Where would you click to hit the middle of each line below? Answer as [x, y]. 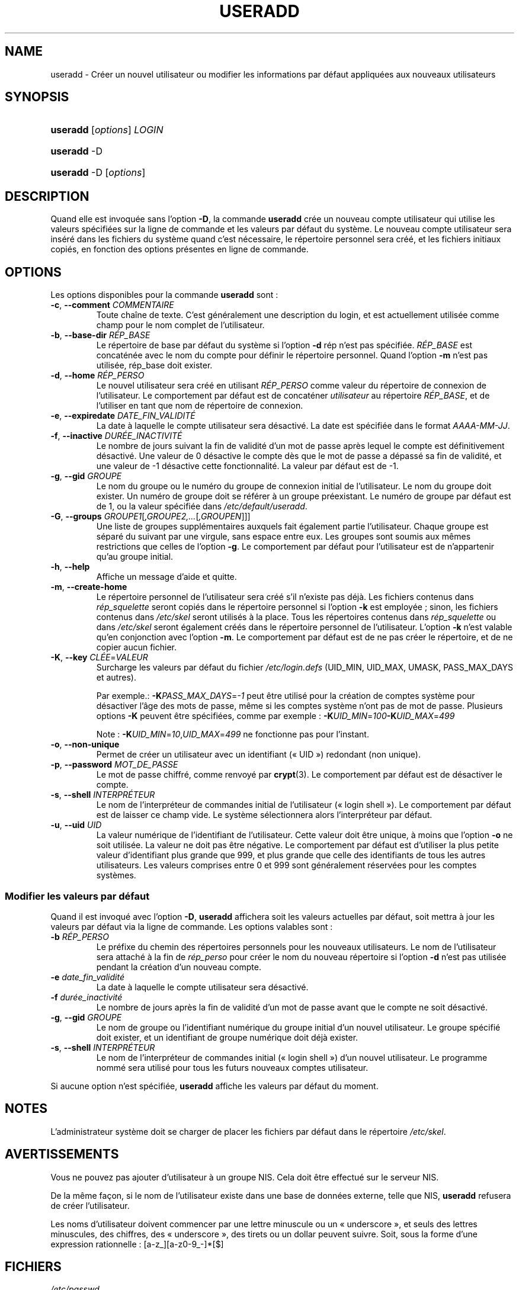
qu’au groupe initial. [135, 557]
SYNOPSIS [37, 97]
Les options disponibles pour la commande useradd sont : [164, 295]
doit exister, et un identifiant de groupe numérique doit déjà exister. [227, 1037]
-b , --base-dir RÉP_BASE [100, 335]
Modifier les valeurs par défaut [77, 896]
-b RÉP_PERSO [80, 936]
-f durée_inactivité [86, 997]
